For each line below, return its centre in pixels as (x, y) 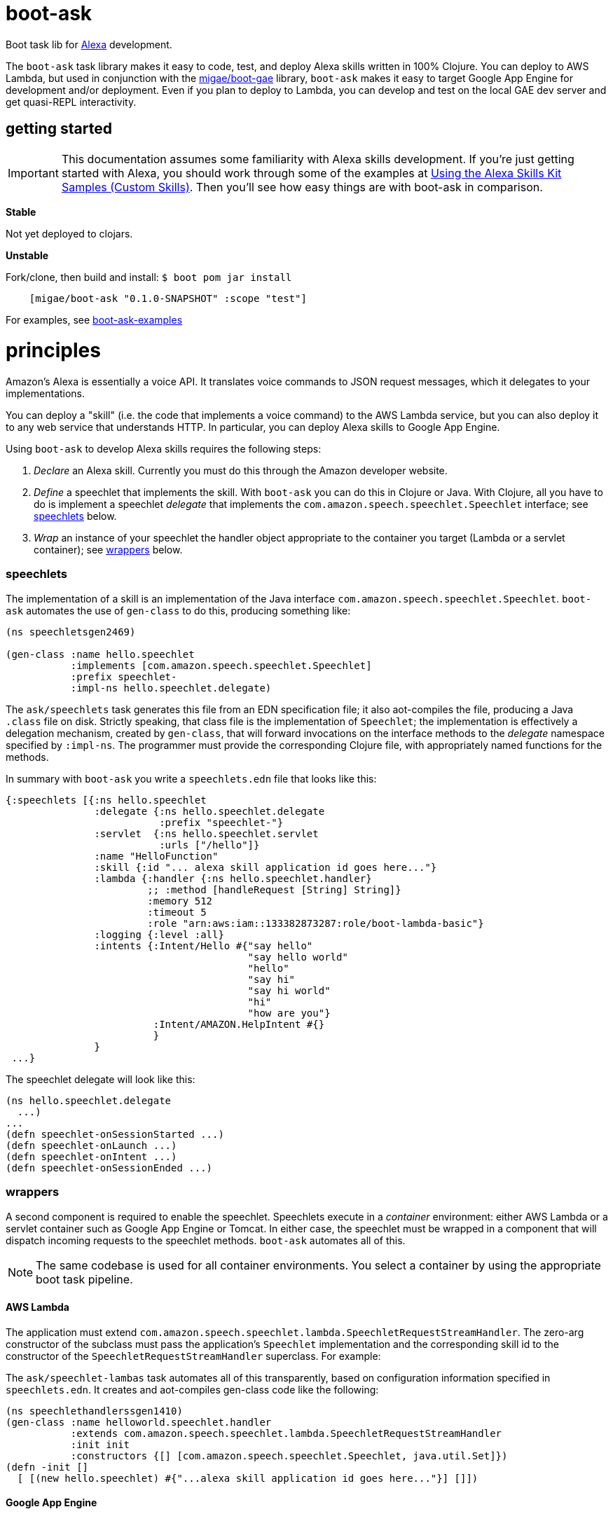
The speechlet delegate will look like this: (101, 1079)
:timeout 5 (177, 912)
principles (53, 351)
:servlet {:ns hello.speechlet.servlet (206, 833)
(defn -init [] (47, 1467)
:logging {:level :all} (159, 934)
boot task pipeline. (84, 1279)
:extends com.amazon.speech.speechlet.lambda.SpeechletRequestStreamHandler (286, 1433)
